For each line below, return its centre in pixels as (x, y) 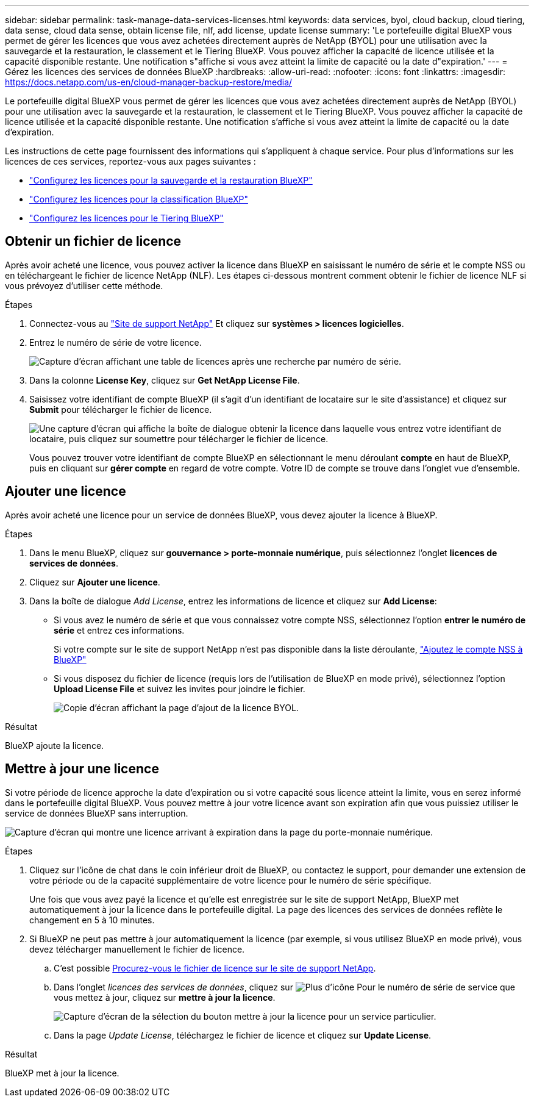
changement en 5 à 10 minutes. (92, 920)
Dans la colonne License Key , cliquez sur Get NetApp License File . (165, 380)
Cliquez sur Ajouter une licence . (95, 582)
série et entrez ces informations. (119, 630)
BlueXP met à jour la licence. (62, 1073)
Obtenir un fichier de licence (93, 242)
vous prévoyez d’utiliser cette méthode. (84, 285)
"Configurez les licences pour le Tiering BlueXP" (126, 218)
